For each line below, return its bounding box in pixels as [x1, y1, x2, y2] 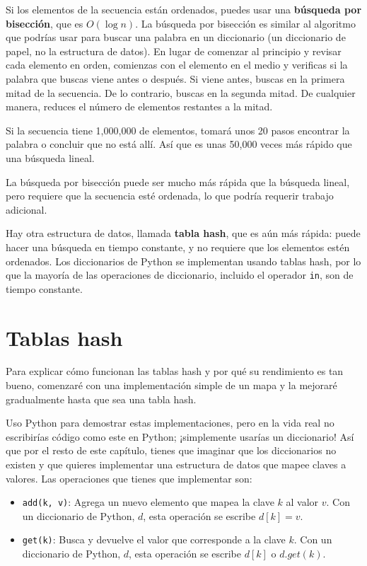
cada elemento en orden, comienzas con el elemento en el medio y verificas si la [6, 57, 348, 72]
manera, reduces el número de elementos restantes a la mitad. [6, 99, 273, 114]
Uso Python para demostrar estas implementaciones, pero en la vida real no [6, 415, 334, 430]
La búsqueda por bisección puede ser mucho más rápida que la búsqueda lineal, [6, 174, 350, 189]
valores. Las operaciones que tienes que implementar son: [6, 470, 252, 485]
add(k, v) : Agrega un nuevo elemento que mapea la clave [22, 495, 274, 509]
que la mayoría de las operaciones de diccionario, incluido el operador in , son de [6, 267, 354, 282]
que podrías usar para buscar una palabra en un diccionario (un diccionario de [6, 30, 346, 45]
